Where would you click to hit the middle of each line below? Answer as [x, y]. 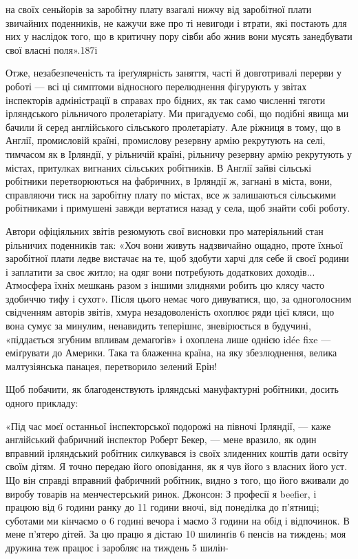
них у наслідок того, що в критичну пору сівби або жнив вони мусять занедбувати [179, 36]
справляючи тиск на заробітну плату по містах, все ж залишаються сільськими [171, 194]
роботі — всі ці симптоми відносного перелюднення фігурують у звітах [156, 86]
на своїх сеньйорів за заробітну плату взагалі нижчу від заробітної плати [159, 9]
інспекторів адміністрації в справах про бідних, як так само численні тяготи [166, 100]
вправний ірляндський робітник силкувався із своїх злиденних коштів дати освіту [177, 453]
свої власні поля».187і [52, 49]
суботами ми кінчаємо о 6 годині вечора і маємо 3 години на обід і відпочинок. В [178, 520]
